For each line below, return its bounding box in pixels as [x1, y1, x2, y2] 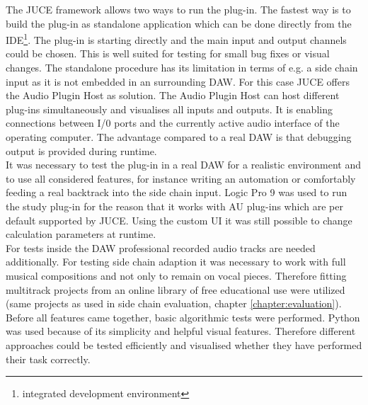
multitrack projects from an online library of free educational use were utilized [6, 282, 345, 297]
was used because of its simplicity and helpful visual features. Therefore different [6, 324, 356, 338]
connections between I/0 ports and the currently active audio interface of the [6, 115, 340, 130]
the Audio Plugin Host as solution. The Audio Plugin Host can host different [6, 88, 340, 103]
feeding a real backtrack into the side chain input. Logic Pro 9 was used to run [6, 185, 347, 200]
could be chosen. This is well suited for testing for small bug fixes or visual [6, 46, 330, 61]
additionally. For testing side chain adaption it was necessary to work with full [6, 254, 346, 269]
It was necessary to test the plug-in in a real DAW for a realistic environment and [6, 157, 362, 172]
